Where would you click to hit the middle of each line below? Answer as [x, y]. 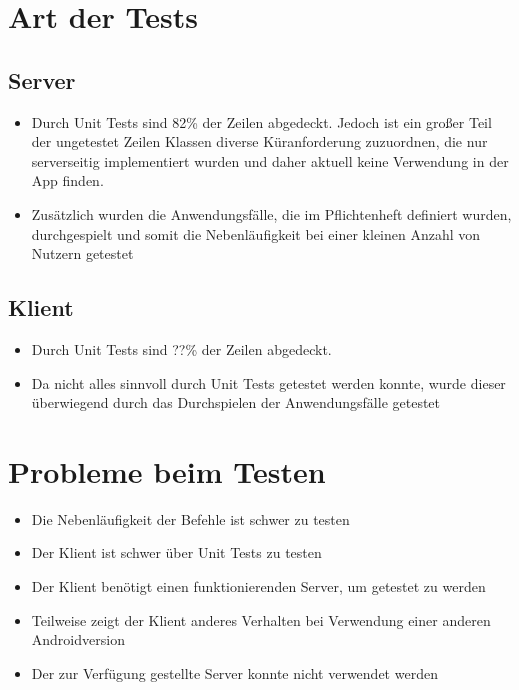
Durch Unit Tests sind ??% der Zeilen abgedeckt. [181, 348]
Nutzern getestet [82, 253]
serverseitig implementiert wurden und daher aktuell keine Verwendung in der [270, 160]
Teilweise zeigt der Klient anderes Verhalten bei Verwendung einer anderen [261, 619]
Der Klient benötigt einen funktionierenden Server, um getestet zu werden [258, 586]
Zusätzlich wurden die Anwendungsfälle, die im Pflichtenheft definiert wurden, [271, 213]
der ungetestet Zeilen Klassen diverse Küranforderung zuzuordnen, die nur [259, 141]
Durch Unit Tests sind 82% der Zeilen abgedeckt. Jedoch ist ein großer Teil [261, 121]
